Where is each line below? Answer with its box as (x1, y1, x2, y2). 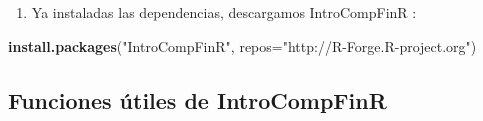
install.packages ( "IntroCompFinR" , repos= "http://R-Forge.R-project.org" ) (8, 35, 477, 56)
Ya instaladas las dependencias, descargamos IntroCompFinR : (31, 2, 417, 22)
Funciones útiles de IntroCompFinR (8, 84, 387, 115)
